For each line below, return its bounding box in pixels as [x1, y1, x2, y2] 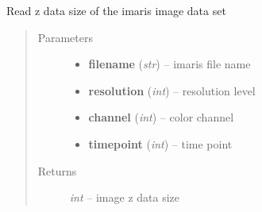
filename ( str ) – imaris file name [88, 56, 251, 72]
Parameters [37, 29, 93, 45]
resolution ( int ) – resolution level [88, 82, 256, 98]
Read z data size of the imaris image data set [6, 2, 226, 18]
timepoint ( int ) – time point [88, 135, 233, 152]
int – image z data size [69, 189, 179, 206]
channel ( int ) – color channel [88, 109, 234, 125]
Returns [37, 162, 77, 179]
